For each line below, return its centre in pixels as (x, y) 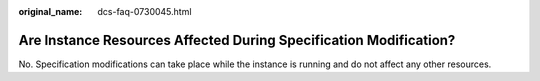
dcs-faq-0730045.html (144, 11)
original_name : (50, 11)
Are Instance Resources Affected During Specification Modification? (237, 40)
